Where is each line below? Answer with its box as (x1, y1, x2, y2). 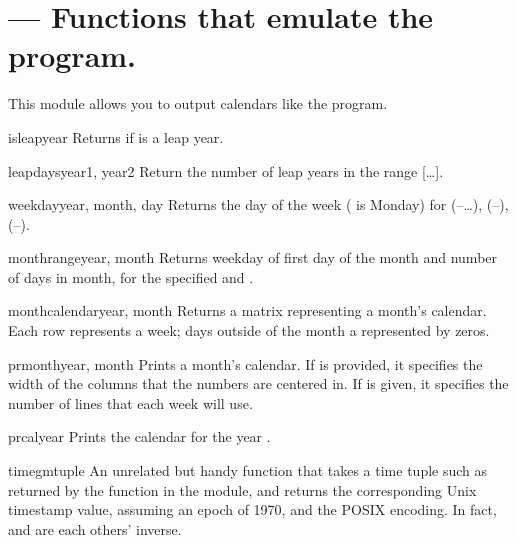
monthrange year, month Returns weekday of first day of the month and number (8, 247, 498, 268)
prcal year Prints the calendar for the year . (8, 426, 271, 447)
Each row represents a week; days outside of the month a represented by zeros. (8, 320, 490, 341)
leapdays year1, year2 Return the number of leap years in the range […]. (8, 160, 444, 181)
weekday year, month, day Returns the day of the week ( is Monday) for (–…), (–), (8, 194, 509, 215)
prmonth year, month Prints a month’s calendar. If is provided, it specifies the (8, 353, 483, 374)
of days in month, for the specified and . (8, 266, 254, 287)
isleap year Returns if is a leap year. (8, 126, 224, 147)
